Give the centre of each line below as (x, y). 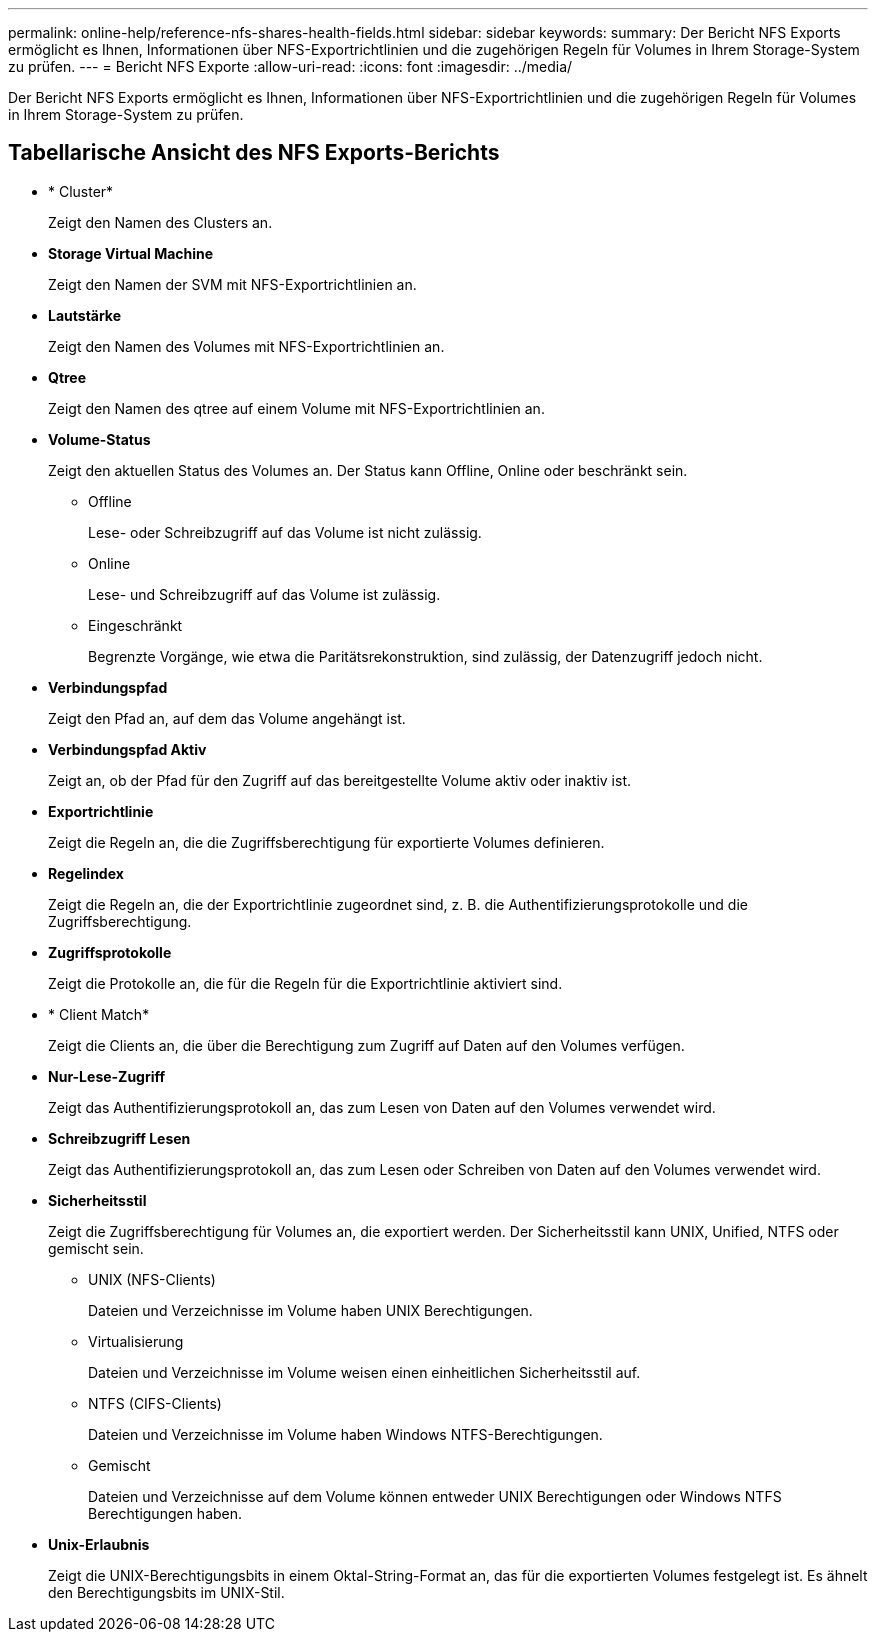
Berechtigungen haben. (165, 1513)
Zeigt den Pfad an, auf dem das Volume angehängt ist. (227, 718)
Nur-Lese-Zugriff (107, 1076)
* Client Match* (99, 1014)
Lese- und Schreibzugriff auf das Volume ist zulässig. (264, 594)
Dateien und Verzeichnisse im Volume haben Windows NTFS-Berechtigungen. (345, 1434)
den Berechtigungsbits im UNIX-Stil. (166, 1592)
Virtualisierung (136, 1341)
